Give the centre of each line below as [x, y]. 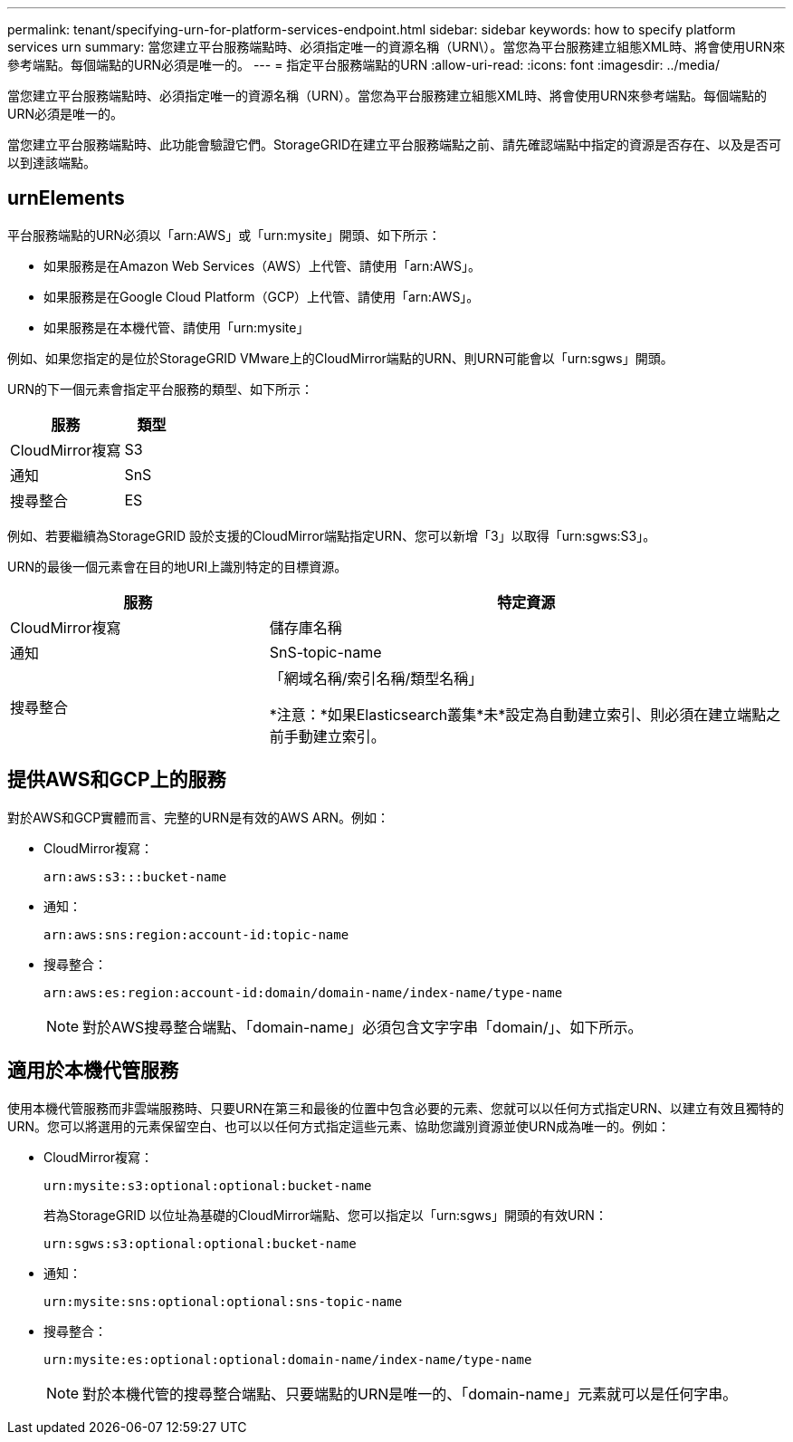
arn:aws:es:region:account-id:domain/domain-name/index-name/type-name [303, 992]
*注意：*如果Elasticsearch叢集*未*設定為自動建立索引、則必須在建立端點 [518, 714]
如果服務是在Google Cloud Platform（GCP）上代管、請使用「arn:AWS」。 [262, 296]
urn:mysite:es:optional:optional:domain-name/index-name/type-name [288, 1359]
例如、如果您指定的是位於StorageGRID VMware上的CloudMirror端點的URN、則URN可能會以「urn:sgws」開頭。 [340, 358]
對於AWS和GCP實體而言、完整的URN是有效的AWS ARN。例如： [199, 817]
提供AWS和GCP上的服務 [117, 780]
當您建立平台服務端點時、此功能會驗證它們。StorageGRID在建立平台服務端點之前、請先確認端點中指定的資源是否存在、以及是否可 [395, 144]
